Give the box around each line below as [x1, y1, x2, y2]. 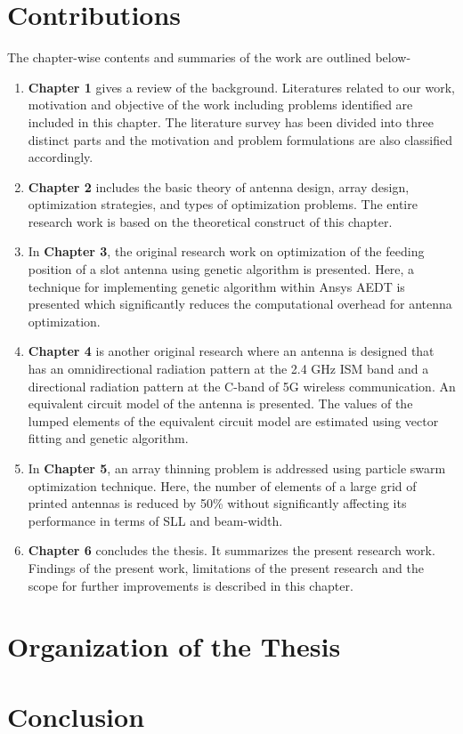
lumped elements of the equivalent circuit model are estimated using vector [28, 411, 439, 430]
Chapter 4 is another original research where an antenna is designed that [28, 342, 435, 360]
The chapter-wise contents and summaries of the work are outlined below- [7, 48, 411, 67]
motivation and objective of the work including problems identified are [28, 95, 413, 114]
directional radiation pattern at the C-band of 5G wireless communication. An [28, 376, 456, 395]
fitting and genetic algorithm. [28, 429, 189, 448]
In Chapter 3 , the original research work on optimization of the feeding [28, 242, 425, 261]
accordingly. [28, 148, 93, 166]
